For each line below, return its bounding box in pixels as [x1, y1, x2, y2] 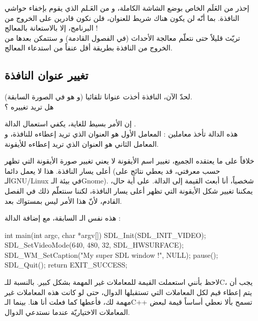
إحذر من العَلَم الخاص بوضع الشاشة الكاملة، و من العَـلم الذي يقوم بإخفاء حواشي [5, 3, 249, 13]
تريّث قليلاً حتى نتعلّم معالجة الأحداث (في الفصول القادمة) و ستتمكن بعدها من [5, 32, 240, 43]
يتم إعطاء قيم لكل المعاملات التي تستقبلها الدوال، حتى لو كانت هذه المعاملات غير [5, 286, 252, 297]
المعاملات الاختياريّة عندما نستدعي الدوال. [5, 306, 130, 317]
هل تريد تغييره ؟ [5, 101, 54, 112]
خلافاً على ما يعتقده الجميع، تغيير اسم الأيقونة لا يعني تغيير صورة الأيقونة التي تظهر [5, 155, 254, 166]
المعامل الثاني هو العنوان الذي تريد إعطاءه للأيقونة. [5, 138, 159, 149]
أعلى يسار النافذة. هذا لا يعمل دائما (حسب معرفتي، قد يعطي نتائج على [5, 165, 220, 176]
